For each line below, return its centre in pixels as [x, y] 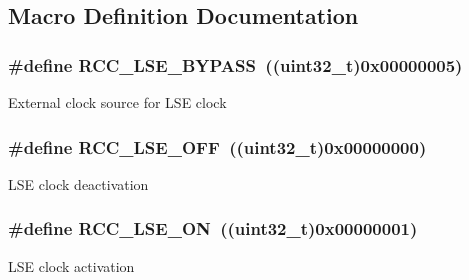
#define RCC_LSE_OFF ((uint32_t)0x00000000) [217, 146]
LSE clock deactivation [78, 183]
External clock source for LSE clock [117, 102]
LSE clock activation [71, 265]
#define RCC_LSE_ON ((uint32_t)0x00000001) [213, 228]
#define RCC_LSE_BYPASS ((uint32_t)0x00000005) [235, 64]
